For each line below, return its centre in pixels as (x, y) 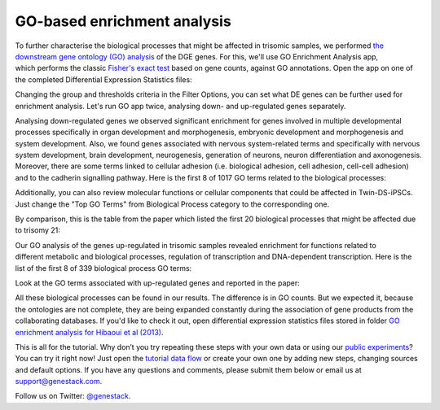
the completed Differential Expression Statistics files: (103, 79)
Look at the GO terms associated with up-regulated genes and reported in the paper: (158, 283)
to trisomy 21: (38, 230)
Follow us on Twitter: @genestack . (73, 396)
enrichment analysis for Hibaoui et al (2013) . (89, 332)
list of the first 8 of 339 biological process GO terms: (103, 268)
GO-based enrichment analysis (123, 21)
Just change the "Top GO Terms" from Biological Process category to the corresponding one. (172, 204)
